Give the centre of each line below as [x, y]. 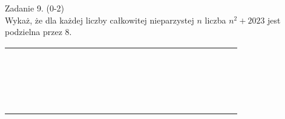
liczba [215, 20]
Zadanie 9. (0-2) [34, 8]
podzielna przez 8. [38, 32]
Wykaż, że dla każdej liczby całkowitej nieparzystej [100, 20]
